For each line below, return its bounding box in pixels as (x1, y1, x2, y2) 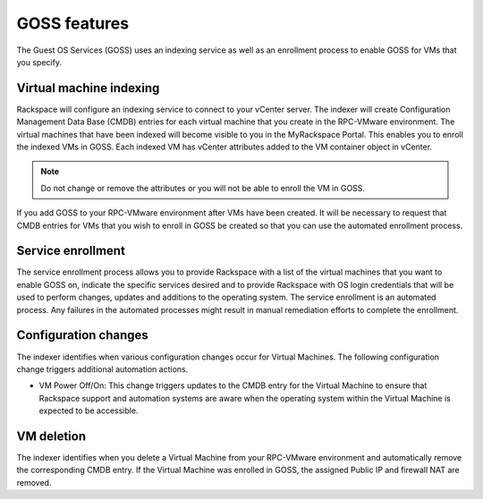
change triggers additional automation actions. (16, 363, 189, 375)
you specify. (16, 56, 63, 67)
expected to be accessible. (38, 405, 139, 416)
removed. (16, 477, 52, 487)
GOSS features (16, 13, 130, 33)
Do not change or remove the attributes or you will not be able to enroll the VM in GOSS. (40, 182, 366, 193)
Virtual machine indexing (16, 80, 160, 96)
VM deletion (16, 428, 87, 444)
